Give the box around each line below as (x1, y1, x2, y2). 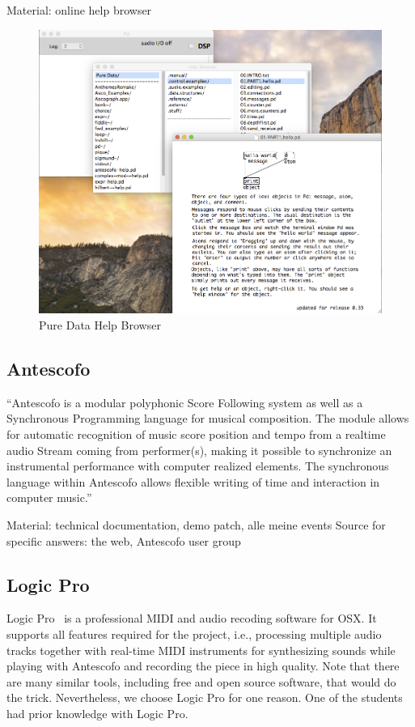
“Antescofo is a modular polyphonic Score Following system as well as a (6, 393, 363, 410)
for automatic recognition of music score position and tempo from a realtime (6, 425, 386, 442)
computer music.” (6, 489, 92, 506)
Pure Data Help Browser (39, 317, 161, 333)
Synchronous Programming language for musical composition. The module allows (6, 410, 409, 427)
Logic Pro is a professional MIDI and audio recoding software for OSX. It (6, 610, 377, 627)
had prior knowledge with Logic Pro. (6, 704, 188, 721)
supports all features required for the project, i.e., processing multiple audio (6, 625, 382, 642)
